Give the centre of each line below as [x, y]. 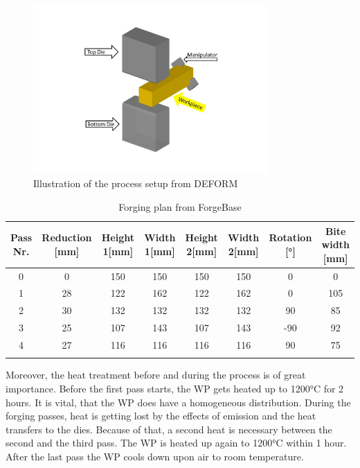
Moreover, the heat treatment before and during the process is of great [156, 375]
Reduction [67, 237]
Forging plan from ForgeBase [180, 206]
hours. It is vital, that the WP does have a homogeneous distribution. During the [178, 402]
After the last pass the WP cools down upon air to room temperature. [155, 456]
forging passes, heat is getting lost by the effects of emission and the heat [161, 416]
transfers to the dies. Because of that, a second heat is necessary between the [169, 429]
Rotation [290, 237]
